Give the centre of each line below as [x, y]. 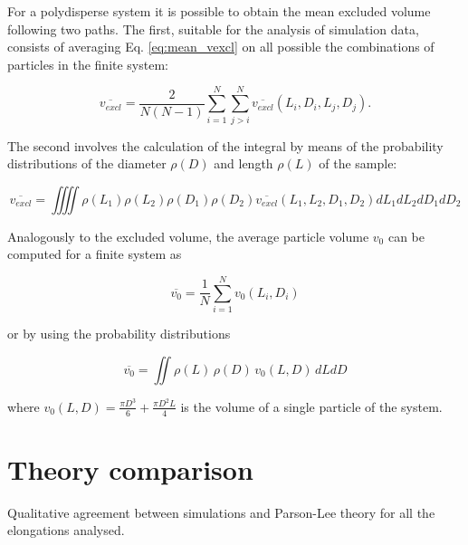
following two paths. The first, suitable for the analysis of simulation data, [213, 29]
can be [406, 236]
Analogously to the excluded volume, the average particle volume [188, 236]
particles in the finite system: [88, 64]
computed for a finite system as [95, 254]
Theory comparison [130, 469]
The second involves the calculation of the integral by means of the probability [225, 145]
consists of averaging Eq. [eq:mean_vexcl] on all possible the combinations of [221, 47]
